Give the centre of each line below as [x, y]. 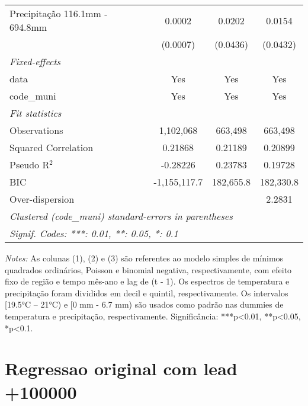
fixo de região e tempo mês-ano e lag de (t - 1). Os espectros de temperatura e [147, 281]
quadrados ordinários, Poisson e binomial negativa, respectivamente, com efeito [148, 269]
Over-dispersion [42, 199]
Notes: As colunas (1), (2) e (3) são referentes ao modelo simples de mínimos [144, 258]
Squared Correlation [52, 147]
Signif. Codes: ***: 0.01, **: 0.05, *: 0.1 [94, 233]
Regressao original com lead [121, 368]
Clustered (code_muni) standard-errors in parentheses [121, 216]
